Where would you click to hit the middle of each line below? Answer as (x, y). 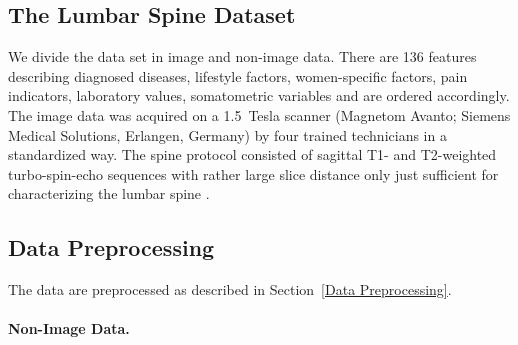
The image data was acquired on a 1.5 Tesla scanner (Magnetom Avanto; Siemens (259, 114)
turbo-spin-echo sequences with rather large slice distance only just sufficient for (253, 173)
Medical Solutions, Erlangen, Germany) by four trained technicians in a (227, 134)
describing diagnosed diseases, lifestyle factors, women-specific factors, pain (238, 75)
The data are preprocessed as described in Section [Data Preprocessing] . (230, 289)
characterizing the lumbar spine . (109, 193)
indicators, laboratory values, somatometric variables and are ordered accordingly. (259, 95)
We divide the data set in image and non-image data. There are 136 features (242, 56)
